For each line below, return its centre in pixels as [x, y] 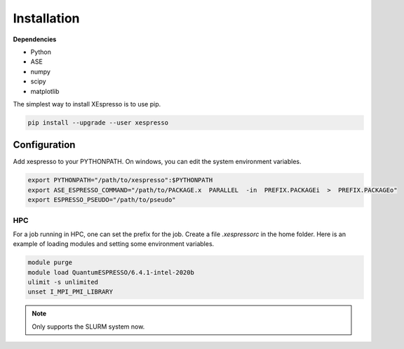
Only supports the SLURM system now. [88, 327]
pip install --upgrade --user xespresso [98, 122]
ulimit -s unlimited [63, 282]
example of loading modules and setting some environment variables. [114, 244]
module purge [50, 262]
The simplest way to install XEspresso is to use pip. [87, 104]
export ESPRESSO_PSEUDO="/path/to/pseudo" [102, 200]
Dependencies [35, 39]
